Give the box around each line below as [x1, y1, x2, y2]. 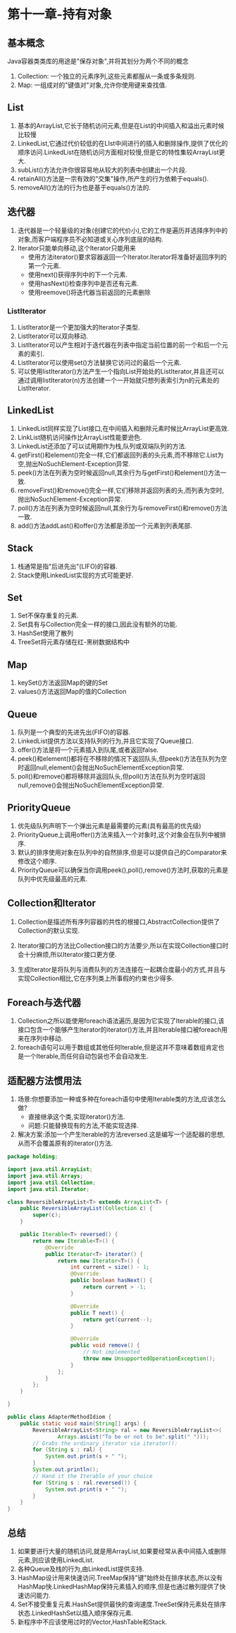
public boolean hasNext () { [70, 1277, 153, 1284]
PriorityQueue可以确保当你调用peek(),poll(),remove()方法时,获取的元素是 [17, 866, 229, 874]
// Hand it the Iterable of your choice [32, 1472, 153, 1480]
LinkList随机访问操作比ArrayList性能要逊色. [17, 433, 142, 441]
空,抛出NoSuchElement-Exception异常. [17, 459, 130, 467]
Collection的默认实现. [17, 926, 80, 934]
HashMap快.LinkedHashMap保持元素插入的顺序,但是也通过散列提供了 [17, 1582, 220, 1591]
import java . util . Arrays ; [7, 1172, 83, 1180]
